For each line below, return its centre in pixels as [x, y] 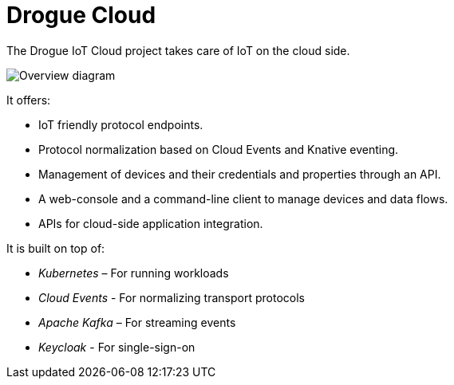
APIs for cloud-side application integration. [151, 223]
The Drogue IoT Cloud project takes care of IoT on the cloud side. [178, 50]
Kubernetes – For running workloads [134, 273]
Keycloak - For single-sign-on [117, 347]
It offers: [29, 100]
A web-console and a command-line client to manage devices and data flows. [243, 198]
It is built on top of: [56, 248]
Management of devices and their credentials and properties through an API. [240, 174]
